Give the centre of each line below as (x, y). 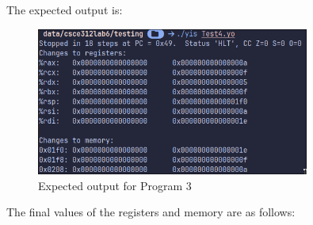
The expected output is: (65, 10)
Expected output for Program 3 (115, 185)
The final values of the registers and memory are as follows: (151, 212)
